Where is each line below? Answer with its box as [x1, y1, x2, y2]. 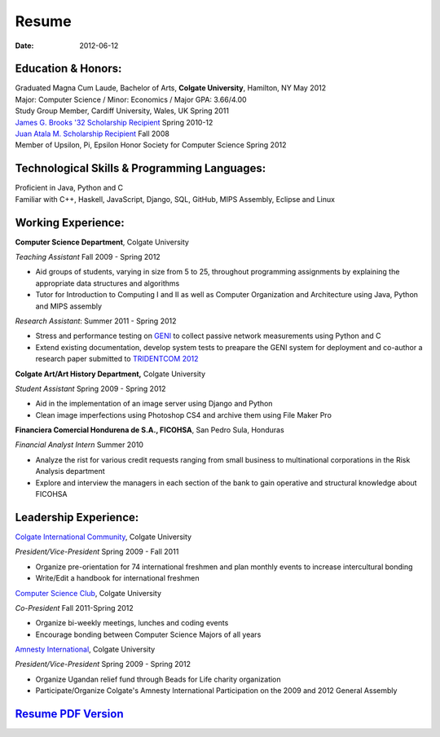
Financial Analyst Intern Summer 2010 [15, 440, 144, 450]
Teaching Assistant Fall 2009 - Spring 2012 [15, 252, 161, 261]
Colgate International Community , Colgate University [15, 532, 191, 542]
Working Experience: [15, 216, 125, 230]
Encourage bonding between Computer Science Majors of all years [35, 630, 262, 639]
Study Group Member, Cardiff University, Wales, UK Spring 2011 [15, 106, 230, 116]
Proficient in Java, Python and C [15, 183, 124, 193]
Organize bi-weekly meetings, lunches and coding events [35, 618, 229, 628]
